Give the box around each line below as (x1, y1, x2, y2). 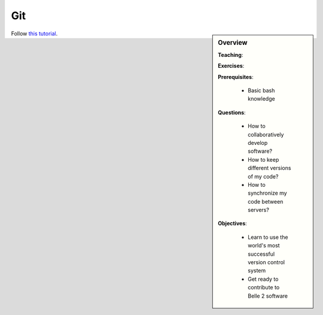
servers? (248, 207, 269, 214)
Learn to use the (248, 234, 288, 241)
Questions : (218, 108, 246, 116)
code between (248, 198, 284, 205)
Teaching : (218, 51, 243, 58)
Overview (218, 38, 248, 47)
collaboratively (248, 131, 284, 138)
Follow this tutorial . (11, 30, 58, 37)
